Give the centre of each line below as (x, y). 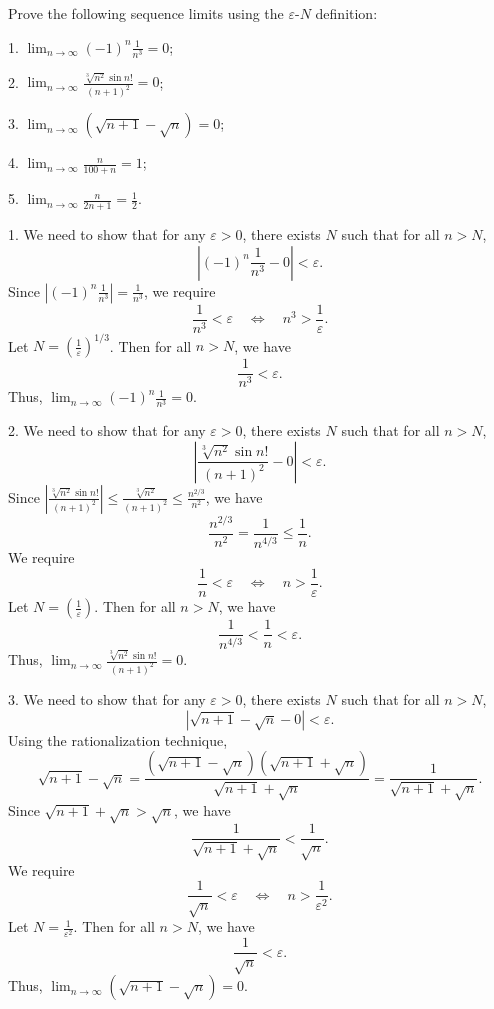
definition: (346, 13)
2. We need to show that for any (107, 430)
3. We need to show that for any (107, 699)
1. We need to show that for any (107, 233)
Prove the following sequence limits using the (146, 13)
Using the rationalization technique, (118, 739)
